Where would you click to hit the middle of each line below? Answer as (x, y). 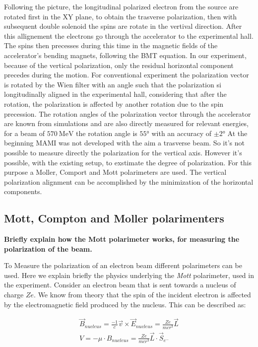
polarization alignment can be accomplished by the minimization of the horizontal (129, 181)
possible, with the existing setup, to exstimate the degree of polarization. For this (128, 162)
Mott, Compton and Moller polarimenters (114, 218)
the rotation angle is (107, 133)
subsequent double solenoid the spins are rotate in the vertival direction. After (123, 26)
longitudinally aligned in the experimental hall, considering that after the (115, 94)
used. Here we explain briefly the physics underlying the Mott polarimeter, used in (129, 275)
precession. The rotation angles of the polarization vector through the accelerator (128, 113)
